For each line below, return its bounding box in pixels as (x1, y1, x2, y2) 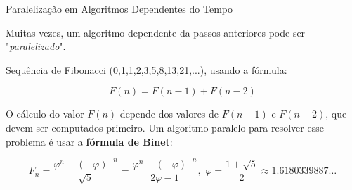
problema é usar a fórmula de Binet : (6, 134, 173, 148)
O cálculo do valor (6, 106, 84, 121)
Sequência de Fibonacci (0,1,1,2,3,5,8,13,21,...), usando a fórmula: (6, 62, 287, 77)
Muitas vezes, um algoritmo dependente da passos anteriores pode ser (6, 25, 306, 39)
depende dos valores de (119, 106, 219, 121)
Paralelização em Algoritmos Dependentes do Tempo (6, 1, 233, 15)
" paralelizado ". (6, 39, 66, 53)
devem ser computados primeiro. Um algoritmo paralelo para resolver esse (6, 120, 324, 134)
